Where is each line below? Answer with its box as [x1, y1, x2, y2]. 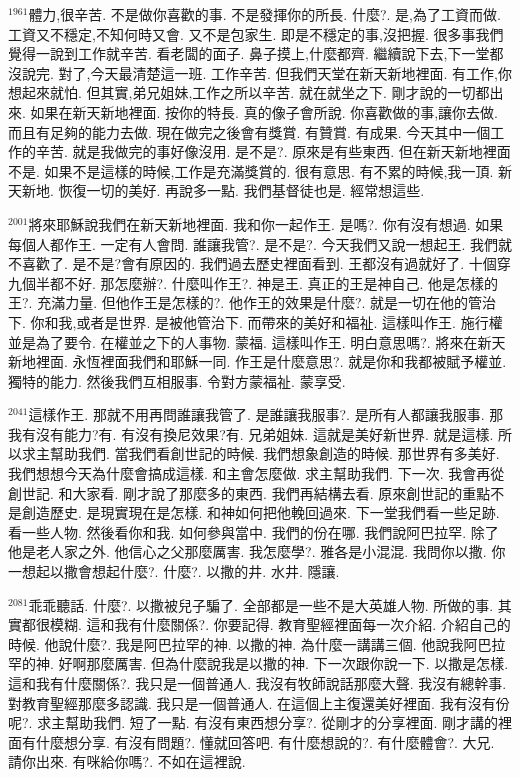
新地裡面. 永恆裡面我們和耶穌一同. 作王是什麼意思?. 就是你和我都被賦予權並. [8, 351, 507, 372]
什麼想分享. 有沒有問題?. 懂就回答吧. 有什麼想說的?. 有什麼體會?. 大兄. [35, 731, 495, 752]
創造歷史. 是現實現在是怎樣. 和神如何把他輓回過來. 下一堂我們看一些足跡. [21, 502, 500, 523]
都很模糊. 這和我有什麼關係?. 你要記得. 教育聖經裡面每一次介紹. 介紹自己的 [21, 614, 511, 635]
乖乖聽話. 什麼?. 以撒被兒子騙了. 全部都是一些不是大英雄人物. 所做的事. [28, 594, 494, 615]
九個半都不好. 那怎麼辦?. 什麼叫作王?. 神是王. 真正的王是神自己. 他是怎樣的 [8, 272, 498, 293]
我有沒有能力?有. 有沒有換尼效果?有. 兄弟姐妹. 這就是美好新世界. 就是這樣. [8, 423, 494, 444]
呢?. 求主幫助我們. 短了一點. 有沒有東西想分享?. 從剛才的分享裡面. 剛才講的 [8, 712, 498, 733]
